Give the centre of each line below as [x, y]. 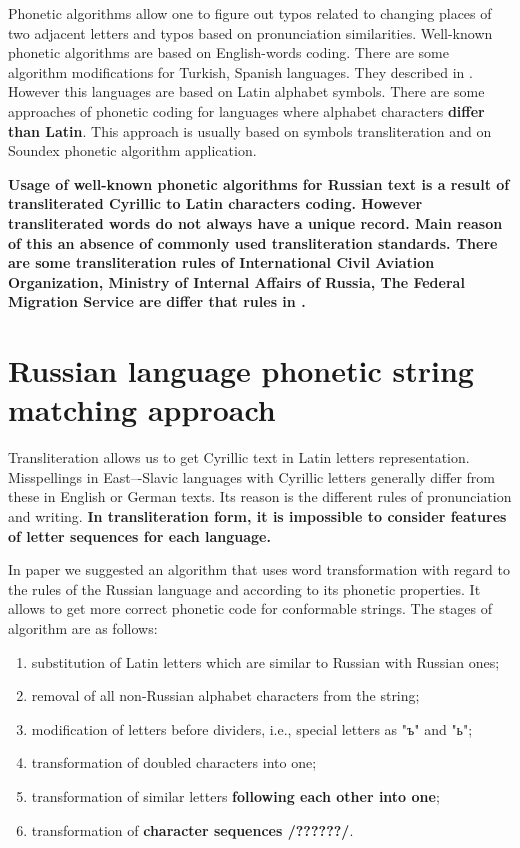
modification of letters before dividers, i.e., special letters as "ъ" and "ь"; [252, 728]
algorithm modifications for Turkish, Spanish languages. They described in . [240, 71]
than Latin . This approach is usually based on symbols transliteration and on [250, 130]
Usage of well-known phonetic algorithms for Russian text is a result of [259, 183]
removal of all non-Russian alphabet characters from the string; [225, 695]
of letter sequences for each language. [139, 535]
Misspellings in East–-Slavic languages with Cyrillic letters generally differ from [251, 476]
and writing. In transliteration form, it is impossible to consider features [257, 516]
